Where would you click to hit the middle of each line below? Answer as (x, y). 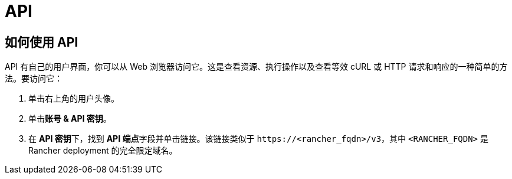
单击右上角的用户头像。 (74, 99)
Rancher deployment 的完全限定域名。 (103, 151)
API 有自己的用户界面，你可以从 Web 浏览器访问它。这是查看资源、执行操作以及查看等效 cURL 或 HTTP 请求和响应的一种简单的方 (256, 67)
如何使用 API (42, 42)
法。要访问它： (34, 79)
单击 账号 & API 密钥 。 (70, 119)
